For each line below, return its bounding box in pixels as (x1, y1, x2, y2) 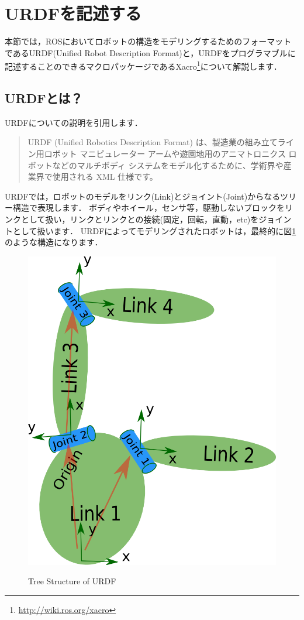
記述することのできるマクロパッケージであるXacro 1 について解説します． (5, 59, 282, 72)
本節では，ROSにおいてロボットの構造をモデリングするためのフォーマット (5, 35, 292, 47)
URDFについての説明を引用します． (5, 116, 143, 128)
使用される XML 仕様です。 (52, 170, 158, 183)
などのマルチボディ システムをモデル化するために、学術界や (52, 159, 284, 171)
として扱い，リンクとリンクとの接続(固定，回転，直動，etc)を (20, 213, 259, 225)
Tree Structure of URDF (28, 575, 116, 587)
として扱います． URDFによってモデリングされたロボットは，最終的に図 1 (12, 224, 296, 237)
